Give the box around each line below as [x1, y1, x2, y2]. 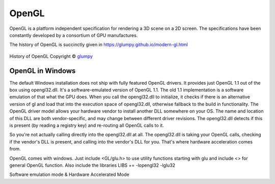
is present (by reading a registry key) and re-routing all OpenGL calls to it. [9, 122, 164, 128]
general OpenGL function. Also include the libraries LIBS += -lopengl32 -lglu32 [9, 162, 176, 168]
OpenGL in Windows [9, 66, 76, 75]
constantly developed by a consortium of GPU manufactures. [9, 32, 138, 38]
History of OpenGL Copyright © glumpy [9, 53, 93, 59]
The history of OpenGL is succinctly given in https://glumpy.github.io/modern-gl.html [9, 42, 188, 48]
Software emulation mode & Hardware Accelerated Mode [9, 171, 129, 177]
